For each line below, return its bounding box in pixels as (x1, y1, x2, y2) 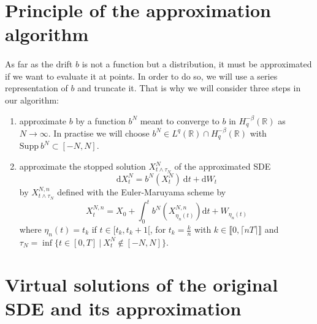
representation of (5, 81, 68, 94)
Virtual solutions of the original (5, 271, 278, 296)
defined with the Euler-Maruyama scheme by (57, 185, 226, 198)
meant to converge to (140, 114, 220, 127)
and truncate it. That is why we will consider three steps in (77, 81, 301, 94)
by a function (75, 114, 126, 127)
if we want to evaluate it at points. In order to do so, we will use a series (5, 69, 278, 82)
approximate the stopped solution (19, 160, 146, 173)
